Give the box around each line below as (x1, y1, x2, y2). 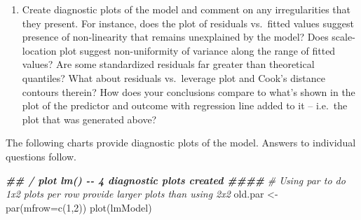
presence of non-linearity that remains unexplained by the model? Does (22, 29, 329, 44)
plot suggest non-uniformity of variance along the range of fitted (60, 43, 336, 57)
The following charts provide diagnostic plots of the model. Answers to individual (6, 135, 356, 150)
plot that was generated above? (22, 111, 157, 126)
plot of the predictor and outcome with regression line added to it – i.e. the (22, 98, 348, 113)
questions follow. (6, 149, 76, 163)
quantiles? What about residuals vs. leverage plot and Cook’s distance (22, 70, 326, 85)
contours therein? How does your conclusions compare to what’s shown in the (22, 84, 355, 99)
